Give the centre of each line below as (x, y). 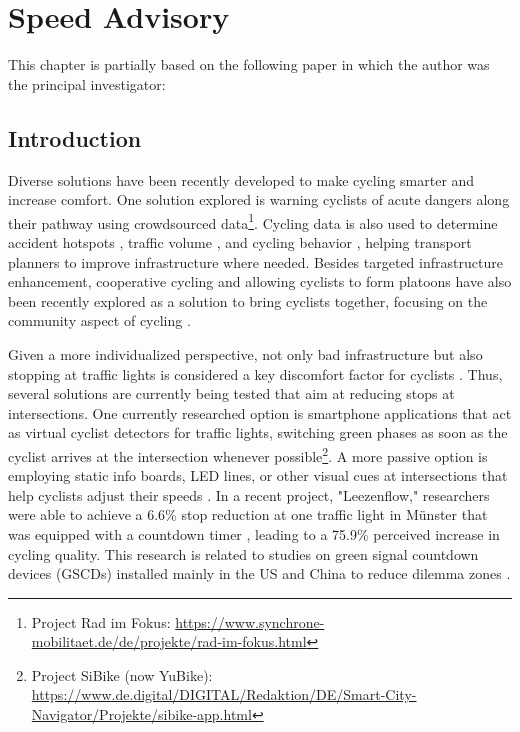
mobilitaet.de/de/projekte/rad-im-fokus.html (169, 641)
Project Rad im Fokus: (101, 621)
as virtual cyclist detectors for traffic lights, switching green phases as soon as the (258, 432)
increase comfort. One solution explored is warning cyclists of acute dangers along (259, 199)
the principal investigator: (87, 83)
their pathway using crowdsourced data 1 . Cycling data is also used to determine (253, 221)
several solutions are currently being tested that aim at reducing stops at (231, 393)
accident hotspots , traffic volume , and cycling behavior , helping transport (240, 241)
